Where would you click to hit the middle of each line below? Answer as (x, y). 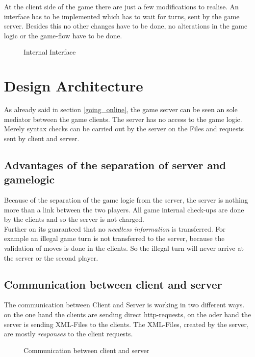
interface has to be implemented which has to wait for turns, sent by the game (122, 16)
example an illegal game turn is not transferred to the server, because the (114, 238)
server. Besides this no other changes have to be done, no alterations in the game (126, 26)
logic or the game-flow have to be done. (63, 35)
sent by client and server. (42, 138)
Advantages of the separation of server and (115, 164)
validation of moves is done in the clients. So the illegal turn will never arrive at (124, 248)
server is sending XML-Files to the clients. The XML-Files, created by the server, (126, 324)
